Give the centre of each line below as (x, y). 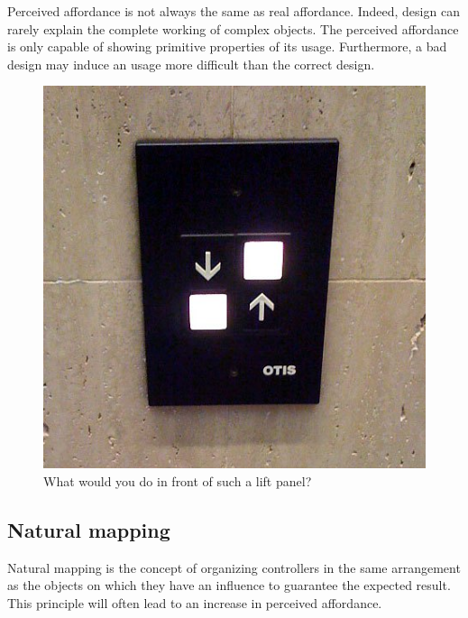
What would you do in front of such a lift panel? (178, 480)
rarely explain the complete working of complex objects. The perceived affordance (233, 28)
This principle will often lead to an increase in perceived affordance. (195, 602)
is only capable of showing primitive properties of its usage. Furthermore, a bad (227, 46)
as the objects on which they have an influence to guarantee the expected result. (229, 585)
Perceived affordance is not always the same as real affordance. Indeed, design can (234, 11)
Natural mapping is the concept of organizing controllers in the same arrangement (234, 567)
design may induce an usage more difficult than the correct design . (191, 64)
